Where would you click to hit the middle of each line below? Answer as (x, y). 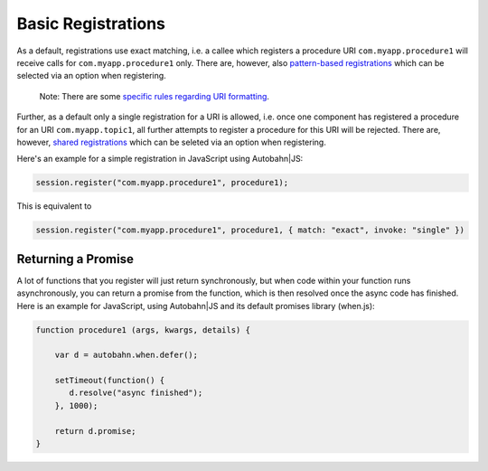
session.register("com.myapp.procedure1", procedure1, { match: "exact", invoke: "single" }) (250, 230)
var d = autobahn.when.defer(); (127, 355)
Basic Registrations (91, 24)
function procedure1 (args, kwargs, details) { (143, 330)
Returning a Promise (75, 259)
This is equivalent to (54, 206)
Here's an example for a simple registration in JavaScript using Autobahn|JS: (160, 159)
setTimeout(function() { (110, 381)
